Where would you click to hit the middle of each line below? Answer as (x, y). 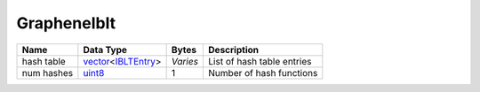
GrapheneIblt (66, 23)
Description (234, 50)
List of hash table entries (260, 61)
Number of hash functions (263, 73)
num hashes (48, 73)
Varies (185, 61)
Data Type (105, 50)
